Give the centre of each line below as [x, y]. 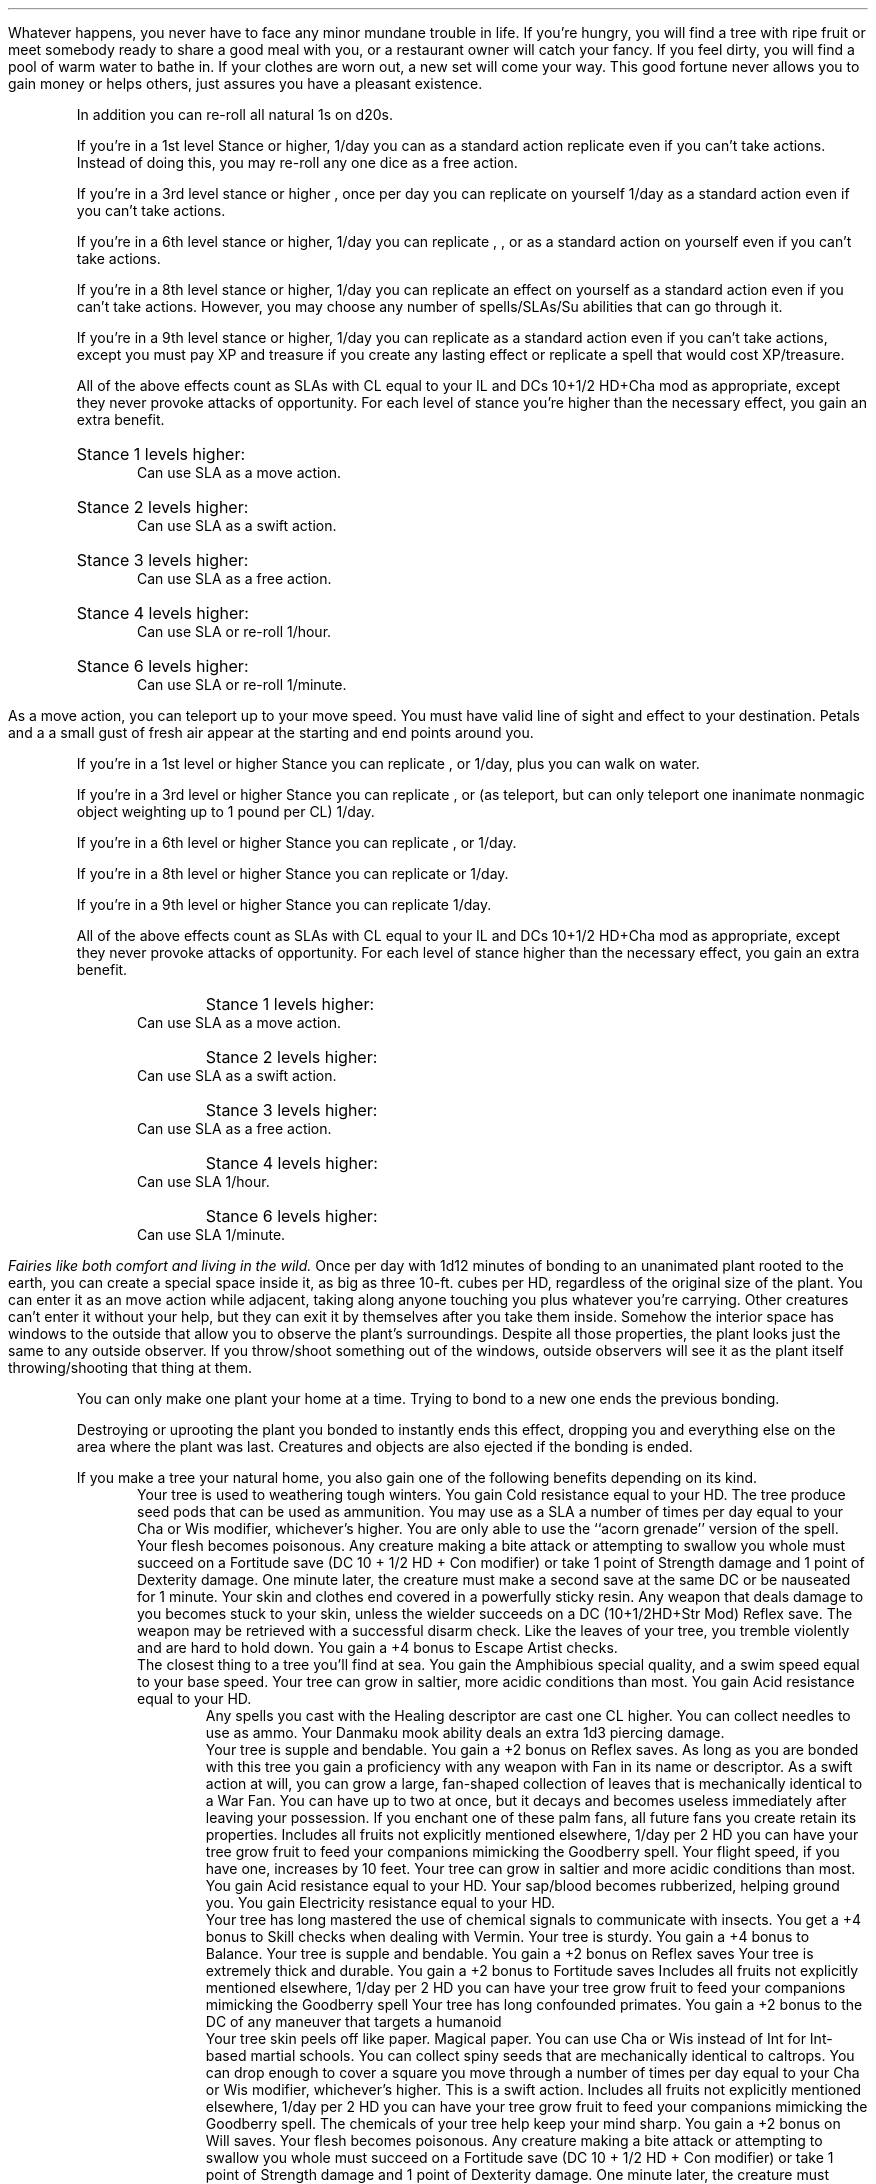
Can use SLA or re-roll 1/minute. [242, 684]
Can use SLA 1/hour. [203, 1181]
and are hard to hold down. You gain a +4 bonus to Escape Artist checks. [377, 1647]
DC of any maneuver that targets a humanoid [353, 2021]
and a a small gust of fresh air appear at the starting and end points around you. [271, 732]
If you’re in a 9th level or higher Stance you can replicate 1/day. [284, 904]
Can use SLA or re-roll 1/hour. [234, 631]
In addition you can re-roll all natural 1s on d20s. [234, 114]
